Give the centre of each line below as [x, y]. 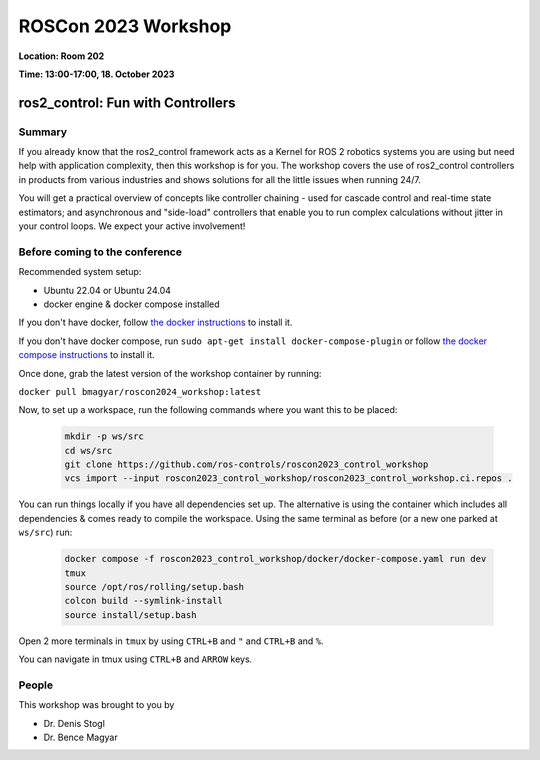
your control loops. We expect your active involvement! [132, 226]
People [36, 685]
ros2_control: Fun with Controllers [127, 102]
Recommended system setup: [80, 272]
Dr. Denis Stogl [74, 723]
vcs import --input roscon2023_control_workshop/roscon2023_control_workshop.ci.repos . [289, 478]
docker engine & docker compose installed [131, 304]
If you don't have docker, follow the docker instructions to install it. [155, 322]
